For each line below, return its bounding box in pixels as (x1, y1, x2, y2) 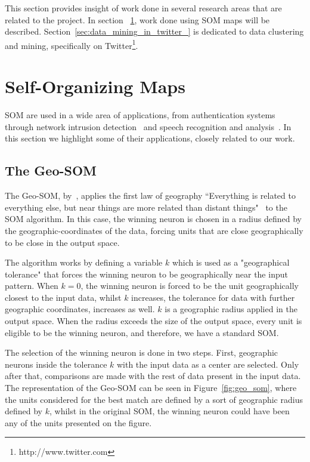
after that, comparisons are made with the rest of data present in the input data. (5, 369, 301, 382)
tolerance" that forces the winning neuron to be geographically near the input (5, 267, 288, 280)
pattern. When (5, 279, 58, 292)
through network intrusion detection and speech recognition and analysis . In (5, 120, 292, 133)
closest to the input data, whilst (5, 291, 122, 303)
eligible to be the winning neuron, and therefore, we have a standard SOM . (5, 326, 279, 338)
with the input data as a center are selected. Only (116, 358, 299, 370)
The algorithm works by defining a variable (5, 256, 163, 269)
